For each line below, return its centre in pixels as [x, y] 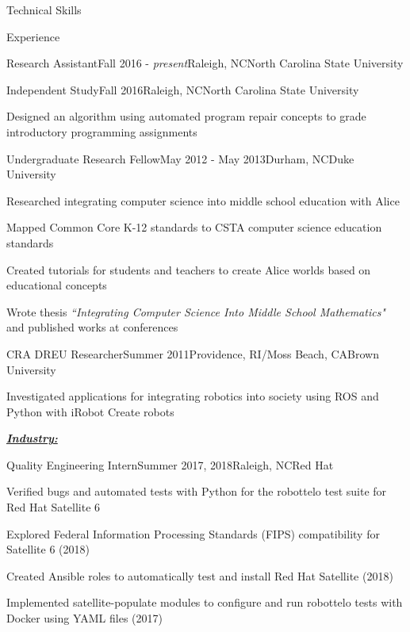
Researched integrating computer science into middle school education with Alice [203, 200]
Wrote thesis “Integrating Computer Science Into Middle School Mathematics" [196, 311]
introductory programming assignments [102, 131]
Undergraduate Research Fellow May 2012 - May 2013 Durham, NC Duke [180, 158]
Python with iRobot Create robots [90, 411]
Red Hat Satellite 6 [54, 507]
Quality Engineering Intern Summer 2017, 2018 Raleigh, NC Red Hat [170, 464]
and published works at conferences [92, 327]
